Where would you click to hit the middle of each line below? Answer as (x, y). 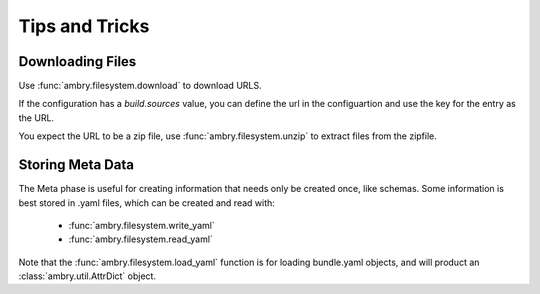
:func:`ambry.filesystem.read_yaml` (141, 239)
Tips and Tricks (84, 26)
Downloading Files (77, 61)
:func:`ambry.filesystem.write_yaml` (141, 225)
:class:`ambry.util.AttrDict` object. (87, 276)
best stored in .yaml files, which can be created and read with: (146, 202)
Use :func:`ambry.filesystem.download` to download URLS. (140, 86)
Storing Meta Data (76, 165)
